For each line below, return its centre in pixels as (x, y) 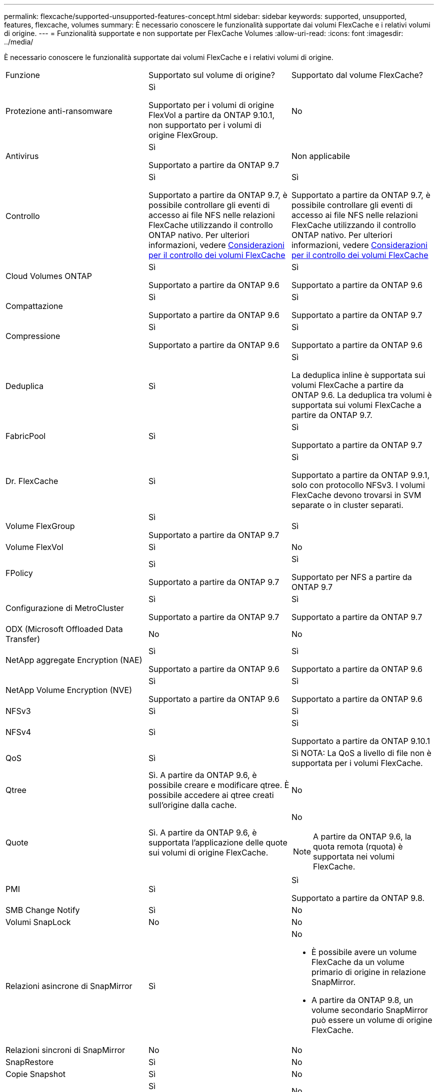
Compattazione (34, 306)
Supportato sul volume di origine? (211, 75)
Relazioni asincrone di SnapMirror (69, 986)
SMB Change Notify (43, 910)
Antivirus (22, 156)
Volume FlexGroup (40, 526)
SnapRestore (30, 1062)
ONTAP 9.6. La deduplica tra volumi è (361, 395)
